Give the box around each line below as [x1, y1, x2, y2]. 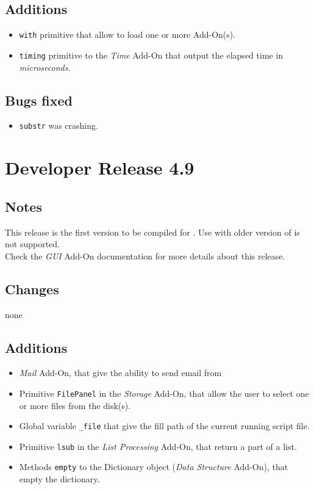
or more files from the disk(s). [19, 399, 131, 411]
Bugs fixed [5, 90, 73, 109]
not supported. [5, 237, 60, 250]
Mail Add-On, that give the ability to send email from [19, 366, 222, 379]
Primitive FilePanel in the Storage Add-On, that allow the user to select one [19, 386, 309, 399]
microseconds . [19, 60, 71, 73]
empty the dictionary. [19, 473, 100, 485]
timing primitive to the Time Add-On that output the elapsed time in [19, 48, 284, 61]
